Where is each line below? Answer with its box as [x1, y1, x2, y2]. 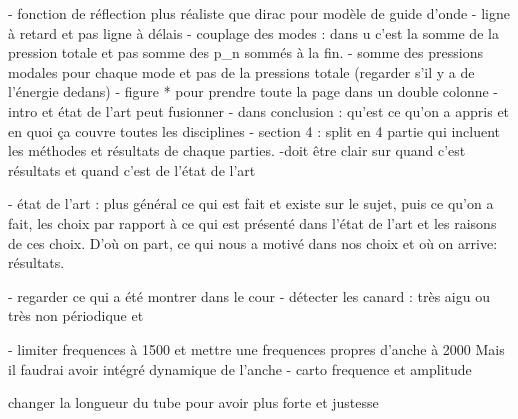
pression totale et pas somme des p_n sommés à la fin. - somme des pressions [8, 42, 483, 63]
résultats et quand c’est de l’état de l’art [8, 159, 256, 180]
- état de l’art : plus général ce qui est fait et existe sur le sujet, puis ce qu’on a [8, 193, 494, 214]
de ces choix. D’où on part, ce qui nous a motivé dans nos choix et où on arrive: [8, 232, 498, 253]
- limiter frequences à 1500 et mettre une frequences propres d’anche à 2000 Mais [8, 338, 505, 359]
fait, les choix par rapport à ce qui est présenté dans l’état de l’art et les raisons [8, 212, 497, 233]
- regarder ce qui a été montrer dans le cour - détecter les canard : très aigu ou [8, 285, 490, 306]
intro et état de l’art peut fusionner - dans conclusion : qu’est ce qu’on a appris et [8, 100, 510, 121]
